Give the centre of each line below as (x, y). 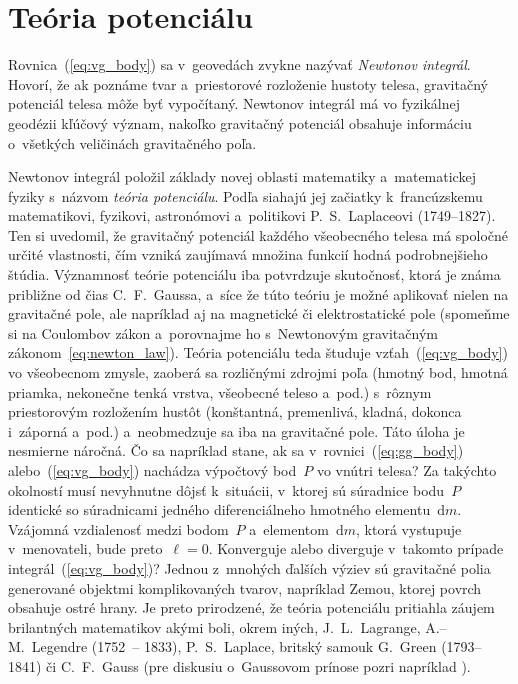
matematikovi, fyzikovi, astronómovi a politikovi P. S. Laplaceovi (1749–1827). (252, 215)
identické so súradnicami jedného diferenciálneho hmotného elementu (219, 509)
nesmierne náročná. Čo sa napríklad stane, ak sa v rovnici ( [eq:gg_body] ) (236, 450)
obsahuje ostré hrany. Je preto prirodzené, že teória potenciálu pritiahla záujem (251, 607)
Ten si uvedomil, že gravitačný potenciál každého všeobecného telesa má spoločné (258, 234)
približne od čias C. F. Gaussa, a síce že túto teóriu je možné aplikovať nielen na (258, 293)
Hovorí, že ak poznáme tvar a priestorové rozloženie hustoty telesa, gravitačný (248, 83)
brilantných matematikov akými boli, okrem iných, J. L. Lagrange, (214, 626)
